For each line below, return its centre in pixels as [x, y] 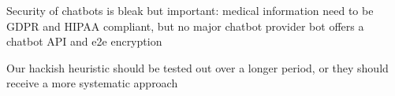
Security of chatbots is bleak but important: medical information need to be [190, 10]
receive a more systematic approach [92, 83]
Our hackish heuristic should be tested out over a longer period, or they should [197, 67]
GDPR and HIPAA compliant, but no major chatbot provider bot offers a [185, 26]
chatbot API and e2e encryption [84, 41]
